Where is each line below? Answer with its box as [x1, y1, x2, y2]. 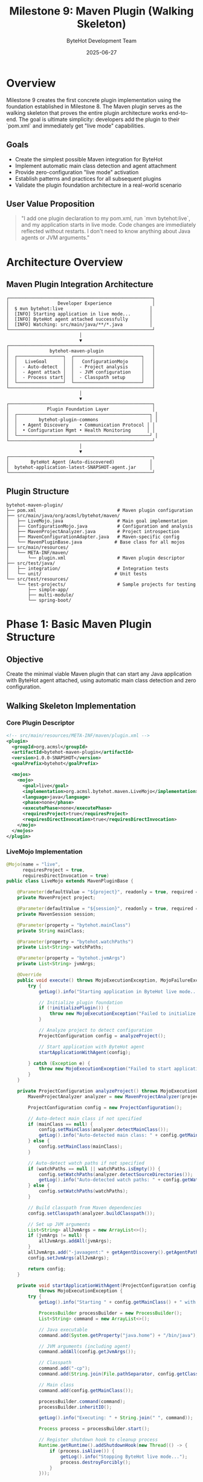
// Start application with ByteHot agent [38, 1044, 145, 1050]
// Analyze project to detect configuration [38, 1027, 153, 1034]
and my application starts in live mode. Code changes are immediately [21, 221, 196, 228]
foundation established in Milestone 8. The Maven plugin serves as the [6, 103, 182, 110]
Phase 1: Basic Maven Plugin [6, 618, 152, 631]
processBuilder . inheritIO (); [38, 1404, 112, 1410]
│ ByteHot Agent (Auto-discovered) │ [6, 459, 153, 465]
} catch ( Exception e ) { [28, 1060, 91, 1066]
